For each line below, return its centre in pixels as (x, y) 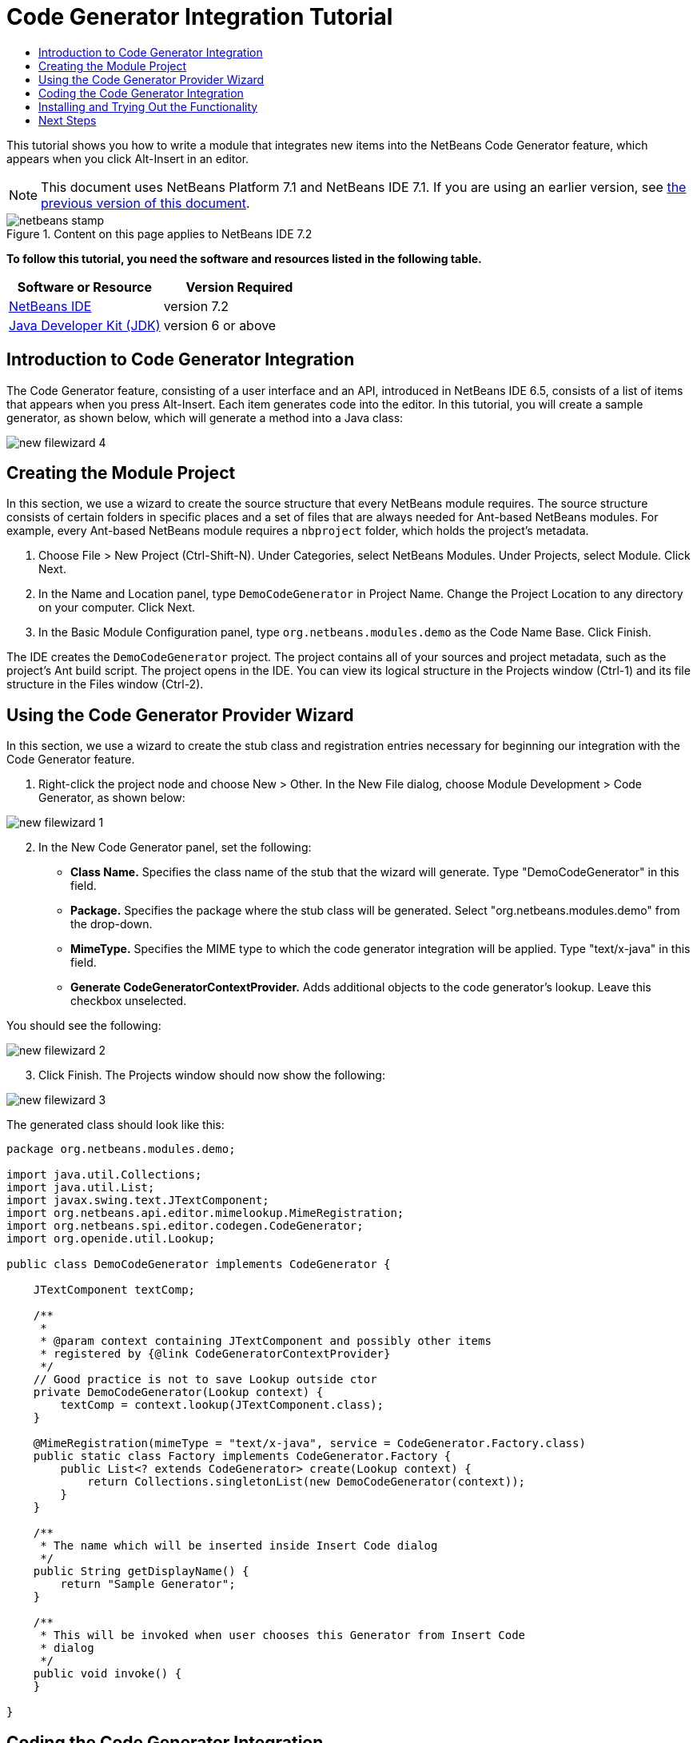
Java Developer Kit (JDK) (85, 325)
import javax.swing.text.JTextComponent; (138, 1201)
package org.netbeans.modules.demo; (121, 1149)
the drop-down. (112, 924)
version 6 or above (220, 325)
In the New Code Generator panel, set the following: (175, 848)
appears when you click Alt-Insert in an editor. (128, 158)
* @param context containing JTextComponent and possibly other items (266, 1341)
